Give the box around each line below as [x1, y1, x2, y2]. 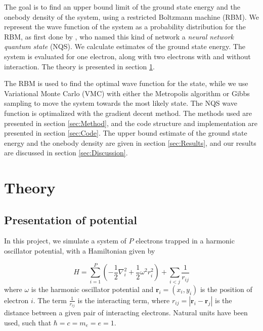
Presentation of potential [4, 212, 138, 227]
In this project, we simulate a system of [4, 235, 126, 246]
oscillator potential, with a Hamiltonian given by [4, 245, 155, 256]
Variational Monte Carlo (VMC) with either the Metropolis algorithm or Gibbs [4, 88, 250, 98]
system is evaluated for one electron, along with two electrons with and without [4, 51, 251, 61]
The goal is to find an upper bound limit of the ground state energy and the [4, 2, 240, 12]
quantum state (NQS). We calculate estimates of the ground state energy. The [4, 41, 245, 52]
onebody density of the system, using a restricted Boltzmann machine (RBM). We [4, 11, 259, 22]
